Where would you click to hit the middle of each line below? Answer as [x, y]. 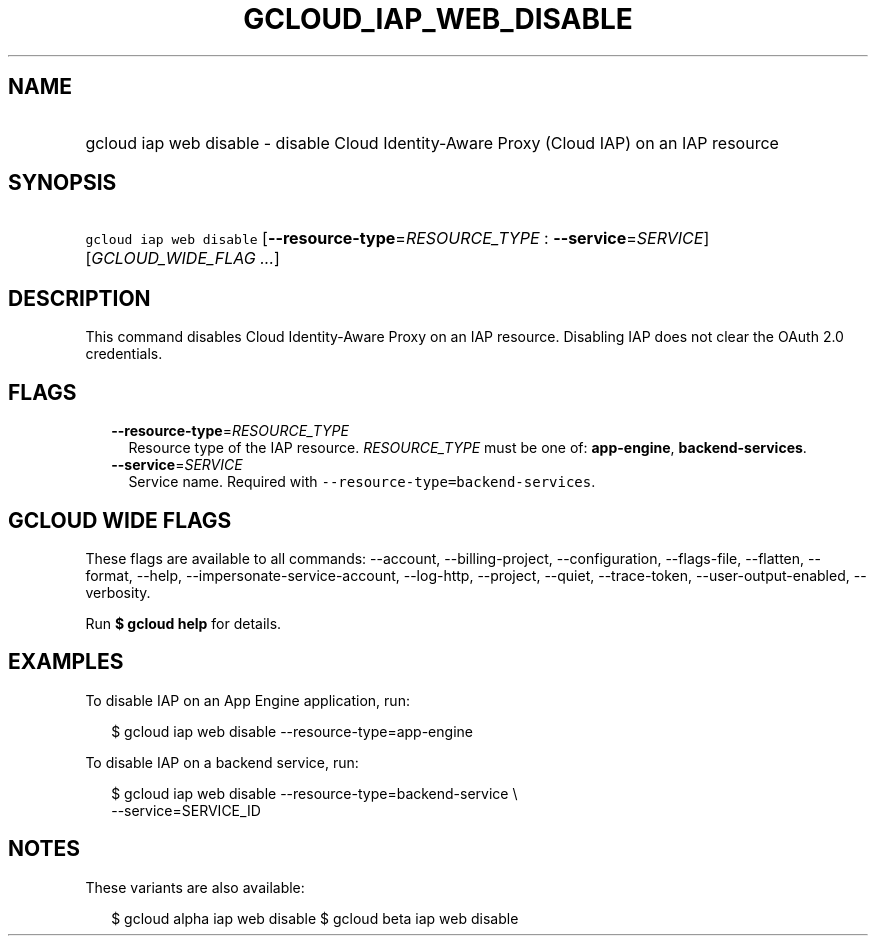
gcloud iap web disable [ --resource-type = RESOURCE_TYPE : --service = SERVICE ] [397, 238]
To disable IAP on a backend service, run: [222, 762]
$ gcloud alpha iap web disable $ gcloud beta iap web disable [315, 918]
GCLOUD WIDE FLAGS [120, 520]
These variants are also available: [195, 887]
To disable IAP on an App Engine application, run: [247, 700]
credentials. [124, 354]
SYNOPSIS [62, 183]
